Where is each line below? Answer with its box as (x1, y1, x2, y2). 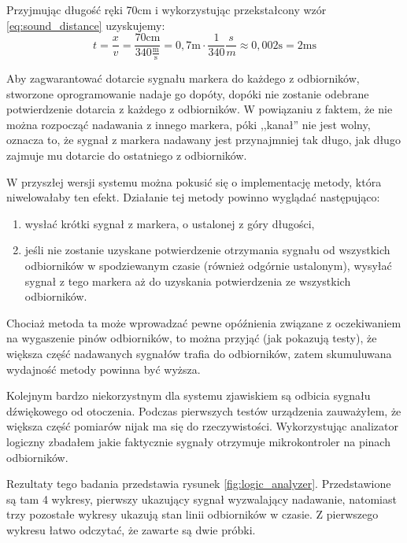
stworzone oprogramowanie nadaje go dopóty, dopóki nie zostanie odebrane (6, 85, 369, 102)
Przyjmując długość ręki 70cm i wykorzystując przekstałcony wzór (6, 2, 327, 17)
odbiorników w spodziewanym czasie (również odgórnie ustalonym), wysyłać (24, 257, 392, 274)
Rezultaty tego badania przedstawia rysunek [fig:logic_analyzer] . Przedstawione (6, 475, 391, 492)
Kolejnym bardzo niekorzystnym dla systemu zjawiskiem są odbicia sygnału (6, 387, 371, 404)
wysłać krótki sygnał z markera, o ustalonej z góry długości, (24, 215, 315, 231)
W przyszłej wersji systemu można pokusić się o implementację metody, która (6, 173, 382, 190)
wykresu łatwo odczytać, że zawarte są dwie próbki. (6, 521, 256, 537)
